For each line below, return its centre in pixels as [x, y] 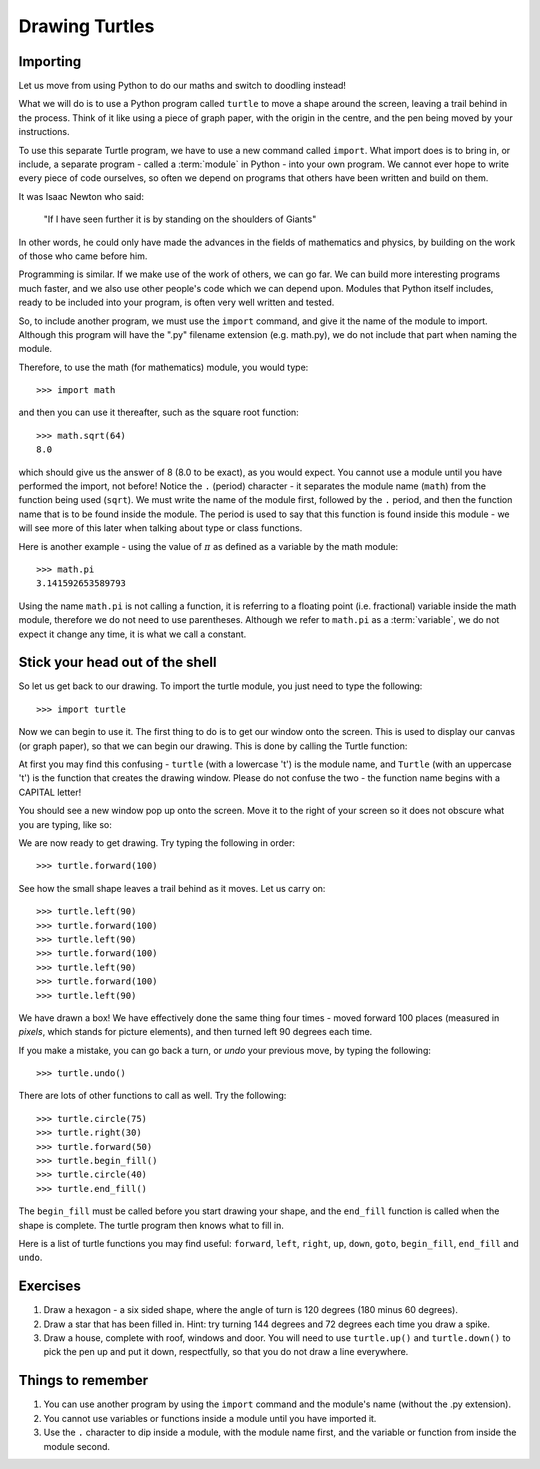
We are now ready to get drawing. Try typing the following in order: [156, 842]
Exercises [50, 1286]
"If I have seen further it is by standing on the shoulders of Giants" [180, 219]
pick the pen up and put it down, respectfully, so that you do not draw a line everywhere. [226, 1352]
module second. [76, 1446]
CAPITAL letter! [50, 792]
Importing [50, 61]
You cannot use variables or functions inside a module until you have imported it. [210, 1418]
